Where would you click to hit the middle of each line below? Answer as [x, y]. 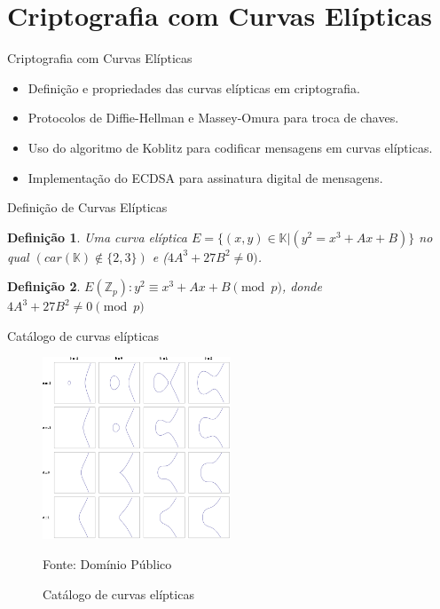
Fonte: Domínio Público [107, 564]
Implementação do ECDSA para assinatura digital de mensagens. [205, 177]
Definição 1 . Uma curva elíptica [97, 237]
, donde [302, 286]
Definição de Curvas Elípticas [87, 207]
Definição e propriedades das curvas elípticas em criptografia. [194, 87]
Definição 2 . [44, 286]
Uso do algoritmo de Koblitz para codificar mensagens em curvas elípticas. [230, 147]
